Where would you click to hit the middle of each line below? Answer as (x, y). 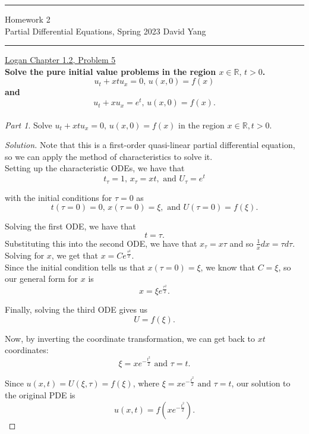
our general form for (42, 279)
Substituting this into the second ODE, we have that (101, 243)
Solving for (25, 255)
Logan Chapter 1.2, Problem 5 (60, 60)
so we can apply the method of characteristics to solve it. (109, 156)
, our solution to (261, 383)
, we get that (75, 255)
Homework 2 (28, 19)
